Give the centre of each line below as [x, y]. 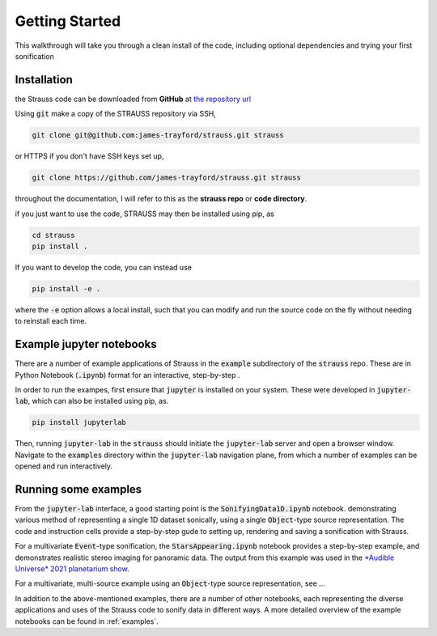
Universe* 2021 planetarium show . [72, 568]
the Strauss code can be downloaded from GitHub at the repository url [133, 99]
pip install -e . [66, 288]
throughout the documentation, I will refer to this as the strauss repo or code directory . [161, 199]
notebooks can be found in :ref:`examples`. [87, 621]
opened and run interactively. [64, 466]
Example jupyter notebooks [86, 344]
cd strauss [53, 235]
